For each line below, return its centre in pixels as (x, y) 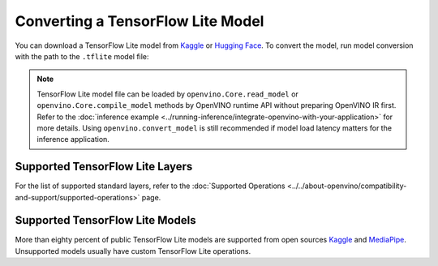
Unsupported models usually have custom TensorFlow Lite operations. (133, 251)
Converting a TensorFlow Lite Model (140, 21)
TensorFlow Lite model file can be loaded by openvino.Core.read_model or (168, 94)
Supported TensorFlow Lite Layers (104, 167)
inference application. (73, 139)
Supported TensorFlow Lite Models (105, 220)
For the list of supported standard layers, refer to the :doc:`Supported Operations (150, 186)
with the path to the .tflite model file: (82, 56)
